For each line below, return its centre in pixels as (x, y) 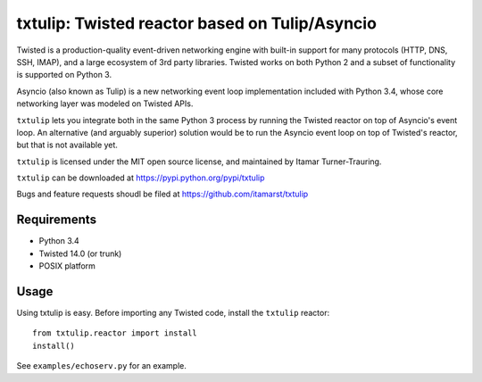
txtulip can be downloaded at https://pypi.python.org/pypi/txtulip (141, 178)
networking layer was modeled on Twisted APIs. (105, 104)
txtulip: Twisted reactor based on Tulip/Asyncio (196, 23)
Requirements (57, 220)
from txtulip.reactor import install (115, 333)
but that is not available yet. (67, 145)
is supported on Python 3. (64, 75)
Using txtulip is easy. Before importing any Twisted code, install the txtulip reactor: (173, 313)
